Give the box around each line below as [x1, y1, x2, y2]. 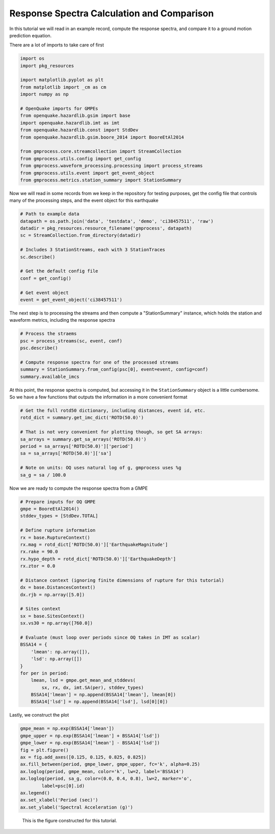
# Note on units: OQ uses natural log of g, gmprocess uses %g [20, 465, 182, 471]
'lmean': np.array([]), [31, 649, 90, 655]
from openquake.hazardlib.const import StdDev [20, 127, 139, 133]
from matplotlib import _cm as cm [20, 84, 106, 90]
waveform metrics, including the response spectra [9, 317, 116, 323]
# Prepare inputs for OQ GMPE [20, 498, 96, 505]
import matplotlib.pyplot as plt [20, 77, 104, 83]
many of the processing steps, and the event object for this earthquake [9, 197, 159, 204]
